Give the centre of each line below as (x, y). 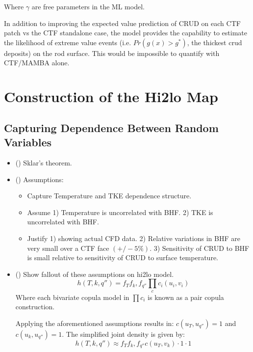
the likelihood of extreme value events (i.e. (68, 42)
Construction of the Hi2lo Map (111, 96)
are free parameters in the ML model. (88, 6)
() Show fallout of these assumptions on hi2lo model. (95, 274)
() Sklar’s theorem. (44, 162)
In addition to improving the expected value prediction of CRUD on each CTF (122, 23)
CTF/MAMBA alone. (37, 63)
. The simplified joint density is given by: (123, 334)
